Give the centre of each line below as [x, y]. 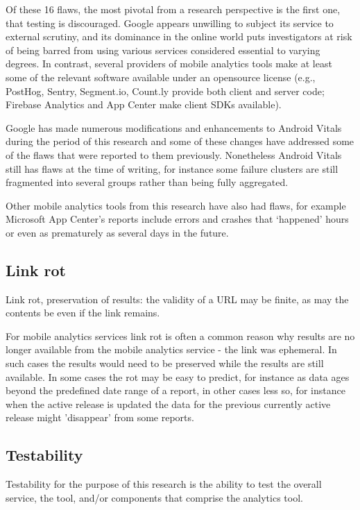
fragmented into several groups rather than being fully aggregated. [147, 182]
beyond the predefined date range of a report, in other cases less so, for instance [175, 390]
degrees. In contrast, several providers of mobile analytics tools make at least [169, 63]
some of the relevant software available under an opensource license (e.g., [161, 77]
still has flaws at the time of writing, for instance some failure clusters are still [172, 168]
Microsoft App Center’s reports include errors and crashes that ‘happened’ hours [177, 219]
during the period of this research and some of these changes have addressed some [180, 141]
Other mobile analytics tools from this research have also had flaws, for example [176, 205]
